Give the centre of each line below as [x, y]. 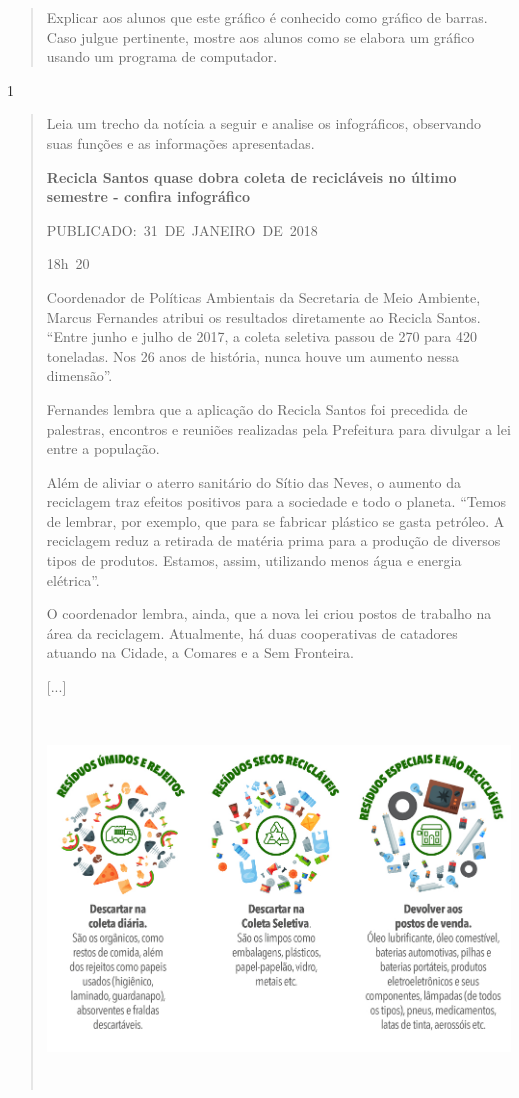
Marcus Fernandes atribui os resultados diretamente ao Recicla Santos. [263, 316]
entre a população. [103, 448]
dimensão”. [79, 375]
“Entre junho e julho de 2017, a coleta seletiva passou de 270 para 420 [262, 336]
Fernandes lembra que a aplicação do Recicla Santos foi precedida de [257, 408]
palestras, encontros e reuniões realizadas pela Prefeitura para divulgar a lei [278, 428]
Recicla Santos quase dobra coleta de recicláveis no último [251, 176]
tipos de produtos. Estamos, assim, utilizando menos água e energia [254, 560]
